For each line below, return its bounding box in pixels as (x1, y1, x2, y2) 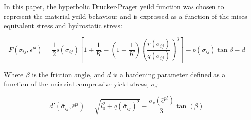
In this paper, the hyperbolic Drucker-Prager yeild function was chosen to (4, 1, 224, 11)
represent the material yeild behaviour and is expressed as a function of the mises (4, 11, 247, 21)
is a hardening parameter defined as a (113, 69, 226, 79)
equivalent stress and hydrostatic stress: (4, 20, 122, 31)
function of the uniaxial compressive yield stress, (4, 79, 149, 89)
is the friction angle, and (32, 69, 105, 79)
